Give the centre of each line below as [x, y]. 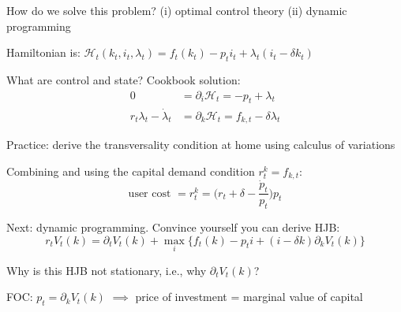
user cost [150, 193]
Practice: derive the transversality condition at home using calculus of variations [201, 145]
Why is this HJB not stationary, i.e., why [107, 270]
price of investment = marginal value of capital [249, 297]
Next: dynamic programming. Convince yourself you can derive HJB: [173, 227]
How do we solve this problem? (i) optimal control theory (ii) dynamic [177, 10]
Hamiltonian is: [43, 52]
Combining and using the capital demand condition [131, 171]
